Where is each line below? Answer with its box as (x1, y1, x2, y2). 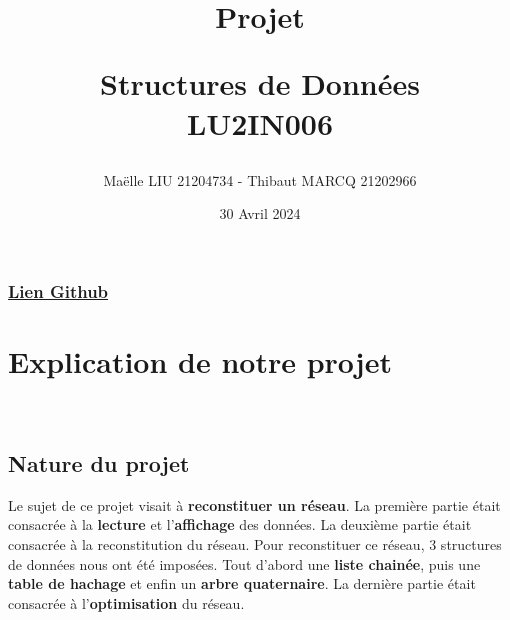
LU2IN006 (187, 102, 333, 143)
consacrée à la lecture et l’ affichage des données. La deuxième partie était (8, 514, 472, 535)
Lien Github (8, 278, 109, 303)
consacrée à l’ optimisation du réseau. (8, 592, 245, 613)
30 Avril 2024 (219, 203, 301, 224)
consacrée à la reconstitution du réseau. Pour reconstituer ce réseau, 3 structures (8, 533, 502, 554)
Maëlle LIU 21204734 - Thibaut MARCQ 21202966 (103, 169, 417, 190)
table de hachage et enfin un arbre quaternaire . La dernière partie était (8, 573, 476, 594)
